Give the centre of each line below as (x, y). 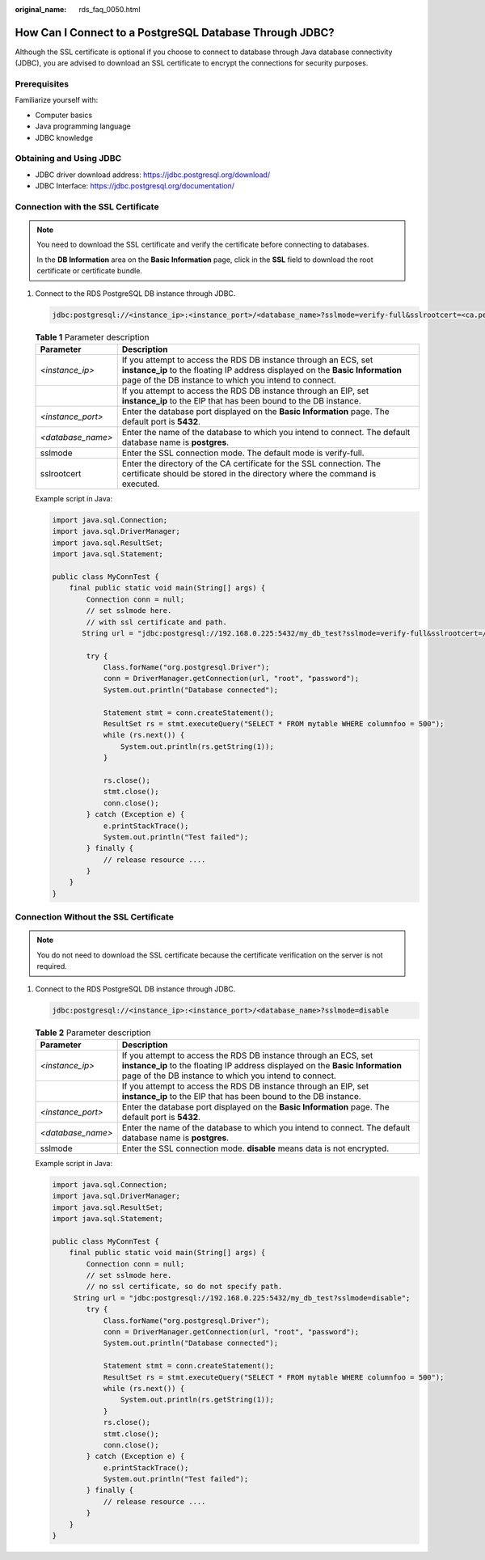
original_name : (41, 9)
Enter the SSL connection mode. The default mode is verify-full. (243, 453)
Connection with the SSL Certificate (87, 206)
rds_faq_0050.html (110, 9)
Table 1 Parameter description (92, 337)
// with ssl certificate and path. (157, 622)
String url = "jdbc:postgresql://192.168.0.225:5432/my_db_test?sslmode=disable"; (242, 1298)
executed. (141, 484)
